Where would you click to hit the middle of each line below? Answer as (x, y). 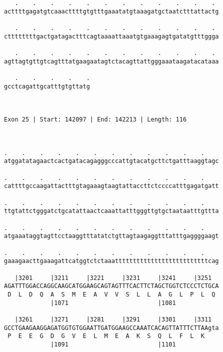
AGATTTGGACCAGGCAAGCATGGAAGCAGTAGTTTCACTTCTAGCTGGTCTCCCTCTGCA (111, 286)
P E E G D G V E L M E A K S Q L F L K (106, 336)
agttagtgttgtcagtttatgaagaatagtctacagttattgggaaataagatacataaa (111, 61)
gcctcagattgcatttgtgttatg (47, 86)
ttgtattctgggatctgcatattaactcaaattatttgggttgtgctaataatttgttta (111, 211)
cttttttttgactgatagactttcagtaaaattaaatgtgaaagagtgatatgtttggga (111, 36)
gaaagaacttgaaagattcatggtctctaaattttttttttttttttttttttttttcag (111, 261)
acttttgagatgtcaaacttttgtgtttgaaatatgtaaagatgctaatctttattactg (111, 11)
